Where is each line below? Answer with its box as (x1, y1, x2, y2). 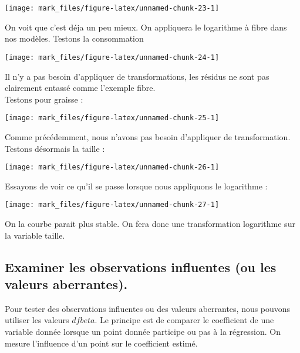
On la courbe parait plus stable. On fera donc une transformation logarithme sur (5, 218, 295, 230)
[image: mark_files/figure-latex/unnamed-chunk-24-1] (5, 53, 220, 62)
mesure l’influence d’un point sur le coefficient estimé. (5, 337, 198, 349)
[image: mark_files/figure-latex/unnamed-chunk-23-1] (5, 4, 220, 12)
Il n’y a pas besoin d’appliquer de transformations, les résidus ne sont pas (5, 70, 269, 82)
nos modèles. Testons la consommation (5, 32, 144, 45)
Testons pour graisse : (5, 93, 83, 105)
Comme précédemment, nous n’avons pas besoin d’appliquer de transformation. (5, 130, 291, 142)
